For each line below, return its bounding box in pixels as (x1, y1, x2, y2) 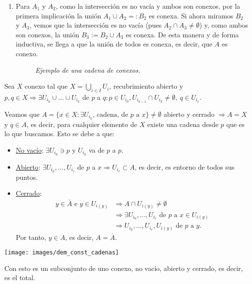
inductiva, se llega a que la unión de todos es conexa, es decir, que (16, 39, 212, 49)
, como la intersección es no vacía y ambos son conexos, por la (56, 1, 240, 11)
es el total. (4, 272, 35, 283)
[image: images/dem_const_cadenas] (4, 249, 119, 256)
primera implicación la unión (16, 10, 101, 20)
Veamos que (4, 109, 40, 119)
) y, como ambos (199, 20, 248, 30)
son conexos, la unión (16, 29, 79, 39)
